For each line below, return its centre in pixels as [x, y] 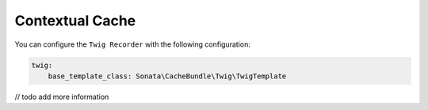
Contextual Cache [75, 21]
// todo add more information [62, 97]
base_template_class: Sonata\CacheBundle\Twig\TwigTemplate [167, 76]
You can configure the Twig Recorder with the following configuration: [133, 44]
